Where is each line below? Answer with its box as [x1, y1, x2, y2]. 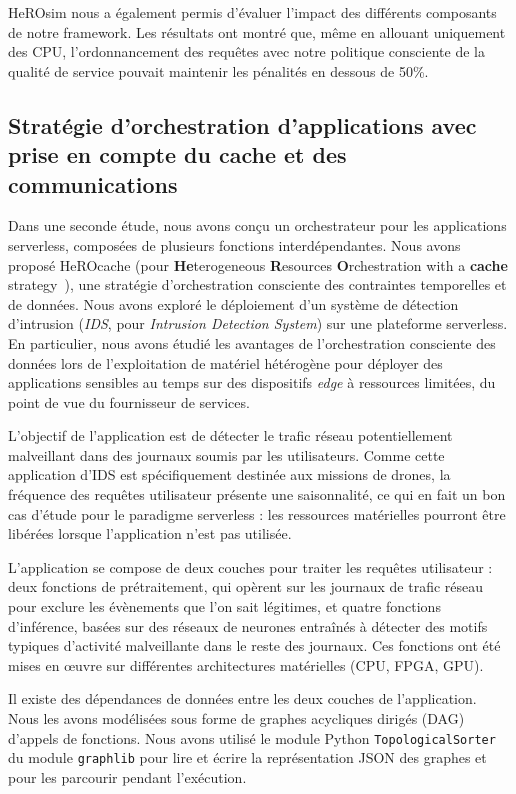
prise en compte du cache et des [8, 139, 347, 170]
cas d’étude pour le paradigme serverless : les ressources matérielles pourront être [8, 503, 506, 524]
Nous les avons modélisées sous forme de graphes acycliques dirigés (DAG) [8, 708, 465, 729]
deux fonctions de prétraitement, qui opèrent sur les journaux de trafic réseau [8, 576, 484, 597]
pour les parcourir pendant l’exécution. [8, 766, 247, 787]
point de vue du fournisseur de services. [8, 391, 250, 412]
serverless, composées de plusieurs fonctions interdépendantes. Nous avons [8, 234, 461, 255]
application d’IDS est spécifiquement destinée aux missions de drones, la [8, 464, 451, 485]
